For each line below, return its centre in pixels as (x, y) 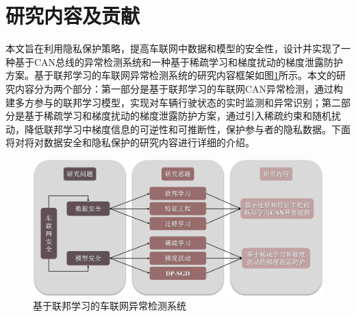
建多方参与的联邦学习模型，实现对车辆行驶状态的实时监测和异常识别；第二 (173, 102)
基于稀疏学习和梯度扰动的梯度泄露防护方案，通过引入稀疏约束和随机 (178, 116)
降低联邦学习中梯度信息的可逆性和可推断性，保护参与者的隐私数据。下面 (187, 129)
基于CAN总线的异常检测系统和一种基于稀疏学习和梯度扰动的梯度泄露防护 (179, 61)
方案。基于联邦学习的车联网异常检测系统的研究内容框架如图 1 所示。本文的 (171, 75)
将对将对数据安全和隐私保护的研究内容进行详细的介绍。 (130, 142)
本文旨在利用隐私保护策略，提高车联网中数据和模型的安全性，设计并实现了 (173, 48)
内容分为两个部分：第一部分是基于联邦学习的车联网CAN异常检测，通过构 (179, 88)
